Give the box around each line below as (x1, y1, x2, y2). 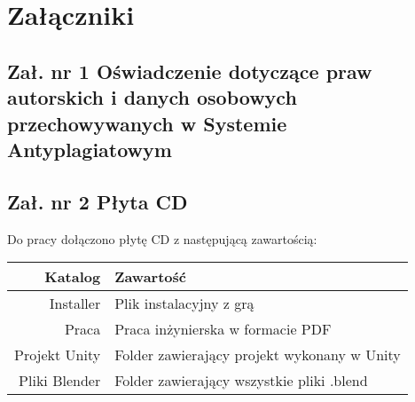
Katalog (44, 266, 101, 288)
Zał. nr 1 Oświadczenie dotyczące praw (7, 57, 372, 84)
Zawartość (114, 266, 186, 288)
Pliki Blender (19, 370, 101, 391)
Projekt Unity (14, 344, 101, 366)
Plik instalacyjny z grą (114, 293, 254, 314)
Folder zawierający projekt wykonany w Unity (114, 344, 401, 366)
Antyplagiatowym (7, 135, 172, 162)
